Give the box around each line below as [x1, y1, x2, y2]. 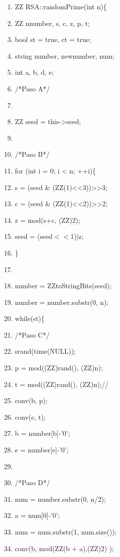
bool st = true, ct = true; [15, 34, 91, 44]
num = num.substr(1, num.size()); [15, 527, 117, 536]
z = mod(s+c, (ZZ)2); [15, 214, 81, 225]
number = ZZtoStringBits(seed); [15, 280, 112, 291]
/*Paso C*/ [15, 329, 50, 340]
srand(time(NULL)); [15, 346, 76, 356]
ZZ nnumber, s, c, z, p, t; [15, 18, 90, 28]
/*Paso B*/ [15, 149, 50, 159]
